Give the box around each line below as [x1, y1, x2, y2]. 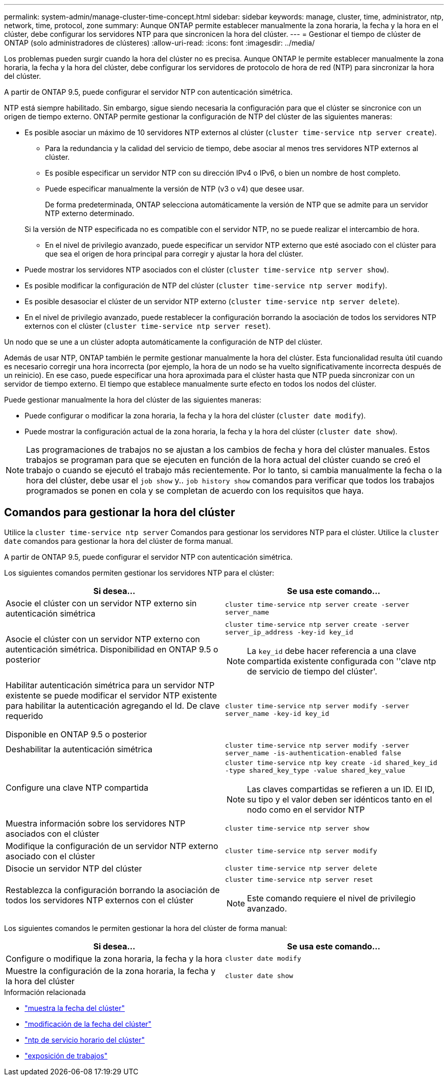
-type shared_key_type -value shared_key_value [225, 766, 406, 774]
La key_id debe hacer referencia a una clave [247, 645, 416, 656]
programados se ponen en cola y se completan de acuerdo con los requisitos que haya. [26, 485, 364, 496]
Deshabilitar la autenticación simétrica [6, 744, 152, 754]
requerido [6, 710, 43, 721]
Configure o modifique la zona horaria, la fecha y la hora [6, 953, 222, 964]
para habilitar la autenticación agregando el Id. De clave [6, 700, 220, 711]
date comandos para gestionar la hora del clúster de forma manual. [4, 536, 233, 545]
